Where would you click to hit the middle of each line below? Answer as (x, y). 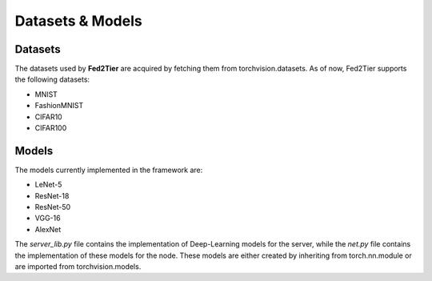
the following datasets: (52, 79)
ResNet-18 (52, 195)
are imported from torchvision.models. (78, 267)
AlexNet (48, 229)
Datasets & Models (79, 21)
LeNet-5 (48, 185)
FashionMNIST (59, 106)
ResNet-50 (53, 207)
